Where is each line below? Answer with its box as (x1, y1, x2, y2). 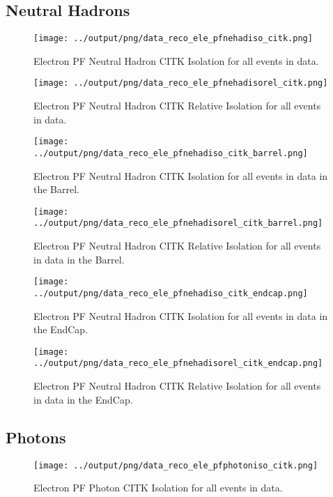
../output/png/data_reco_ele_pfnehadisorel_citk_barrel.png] (33, 218, 323, 229)
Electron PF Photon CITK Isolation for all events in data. (33, 480, 283, 495)
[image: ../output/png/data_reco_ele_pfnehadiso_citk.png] (33, 33, 313, 44)
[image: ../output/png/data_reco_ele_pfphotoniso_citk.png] (33, 460, 318, 471)
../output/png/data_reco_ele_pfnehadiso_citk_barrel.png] (33, 148, 308, 158)
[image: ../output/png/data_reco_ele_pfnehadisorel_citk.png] (33, 78, 328, 89)
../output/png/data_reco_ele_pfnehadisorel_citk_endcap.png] (33, 358, 323, 369)
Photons (6, 426, 66, 448)
